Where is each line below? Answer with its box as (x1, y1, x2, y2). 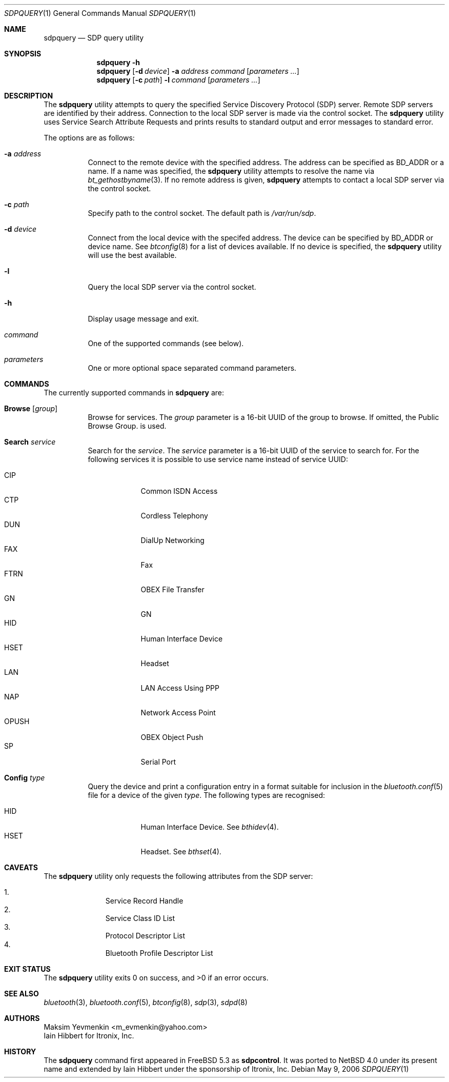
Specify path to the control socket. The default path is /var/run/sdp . (88, 209, 316, 217)
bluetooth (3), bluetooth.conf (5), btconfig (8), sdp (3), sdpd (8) (44, 998, 248, 1007)
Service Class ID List (105, 914, 175, 923)
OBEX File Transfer (140, 585, 205, 594)
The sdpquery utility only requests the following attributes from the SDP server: (44, 872, 313, 880)
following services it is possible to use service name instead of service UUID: (88, 455, 348, 464)
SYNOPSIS (4, 49, 42, 58)
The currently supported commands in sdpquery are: (44, 388, 224, 397)
